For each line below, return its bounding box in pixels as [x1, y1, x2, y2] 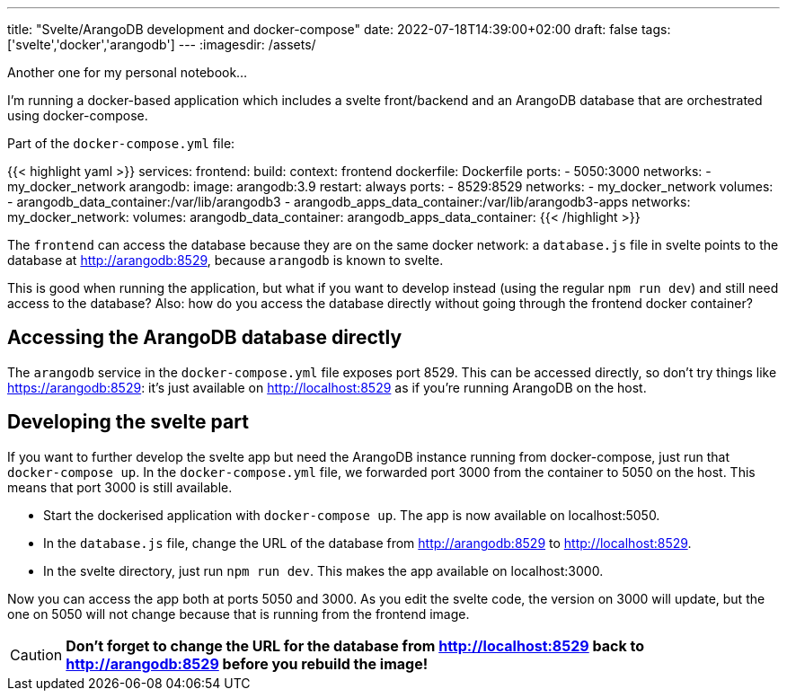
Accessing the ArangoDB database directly [7, 326, 402, 349]
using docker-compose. [7, 108, 148, 123]
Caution [10, 645, 63, 664]
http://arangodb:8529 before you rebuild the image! [66, 654, 429, 673]
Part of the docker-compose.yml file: [7, 136, 235, 151]
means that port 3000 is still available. [7, 479, 233, 495]
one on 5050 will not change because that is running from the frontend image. [7, 605, 470, 622]
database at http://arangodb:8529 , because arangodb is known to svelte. [7, 252, 444, 268]
